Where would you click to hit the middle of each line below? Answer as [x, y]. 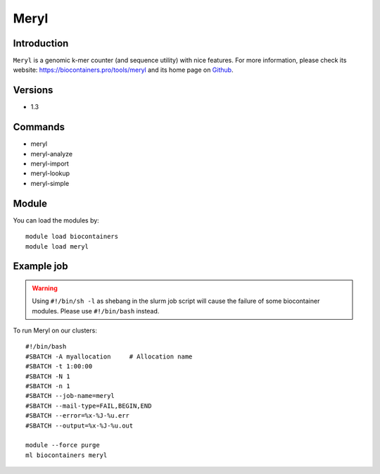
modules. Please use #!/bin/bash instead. [96, 311]
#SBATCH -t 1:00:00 [59, 367]
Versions [33, 91]
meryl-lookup [50, 173]
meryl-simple [50, 183]
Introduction [41, 43]
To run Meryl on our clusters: [55, 330]
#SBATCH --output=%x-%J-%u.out [80, 425]
